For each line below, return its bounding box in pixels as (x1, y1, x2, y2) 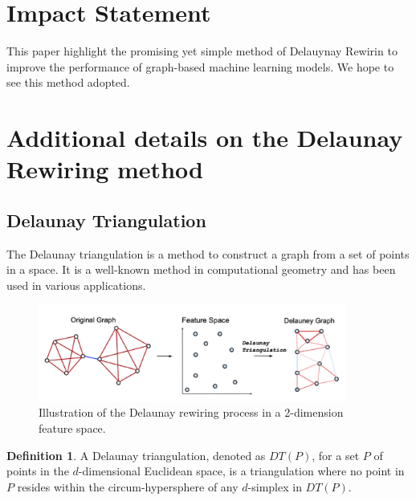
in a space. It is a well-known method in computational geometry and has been (6, 261, 396, 278)
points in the (6, 462, 69, 479)
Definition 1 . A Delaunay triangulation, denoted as (6, 446, 266, 463)
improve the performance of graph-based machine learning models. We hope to (6, 58, 394, 75)
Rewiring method (6, 153, 203, 185)
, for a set (312, 446, 360, 463)
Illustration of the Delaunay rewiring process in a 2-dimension (39, 404, 344, 421)
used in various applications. (6, 276, 146, 293)
